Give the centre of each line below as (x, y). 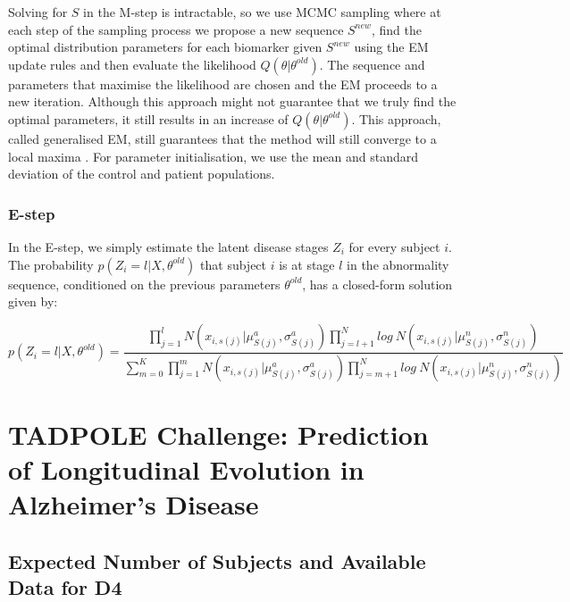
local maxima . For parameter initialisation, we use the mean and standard (214, 156)
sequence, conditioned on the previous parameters (144, 284)
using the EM (391, 47)
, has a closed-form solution (377, 284)
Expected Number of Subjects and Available (217, 560)
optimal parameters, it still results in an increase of (148, 118)
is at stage (307, 264)
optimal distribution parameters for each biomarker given (165, 47)
